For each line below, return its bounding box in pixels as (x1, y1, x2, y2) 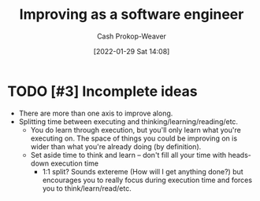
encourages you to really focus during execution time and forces (42, 175, 253, 185)
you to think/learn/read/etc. (42, 183, 132, 193)
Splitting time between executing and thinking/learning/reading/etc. (18, 116, 238, 126)
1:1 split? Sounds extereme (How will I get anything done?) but (42, 166, 243, 176)
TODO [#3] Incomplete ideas (7, 82, 198, 100)
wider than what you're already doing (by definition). (30, 141, 202, 151)
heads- (227, 150, 251, 159)
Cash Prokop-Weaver (96, 31, 167, 41)
